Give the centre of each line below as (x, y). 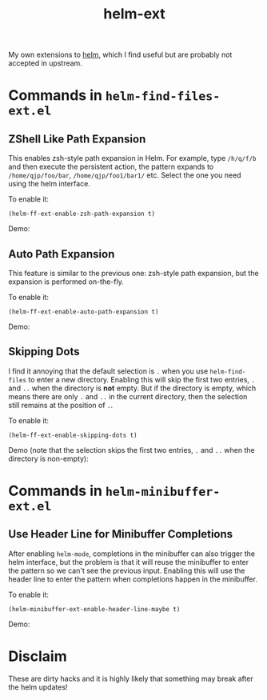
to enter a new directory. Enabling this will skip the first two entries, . (141, 379)
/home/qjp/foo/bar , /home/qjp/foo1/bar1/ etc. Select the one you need (125, 175)
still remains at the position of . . (61, 405)
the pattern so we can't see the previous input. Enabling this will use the (127, 570)
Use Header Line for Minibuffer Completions (121, 534)
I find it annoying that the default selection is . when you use (108, 371)
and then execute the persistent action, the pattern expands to (111, 167)
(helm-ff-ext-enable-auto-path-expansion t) (84, 312)
